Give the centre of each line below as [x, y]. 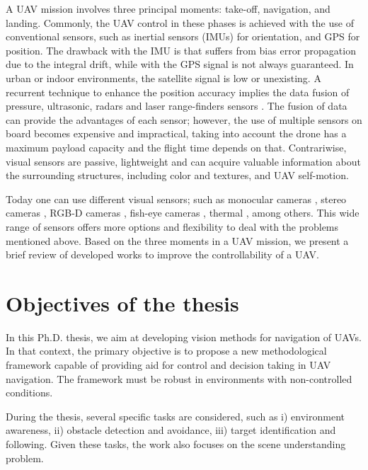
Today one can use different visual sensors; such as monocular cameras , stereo [176, 199]
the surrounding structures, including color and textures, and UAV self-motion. [177, 175]
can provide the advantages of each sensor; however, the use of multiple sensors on [184, 119]
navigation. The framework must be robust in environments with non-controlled [179, 378]
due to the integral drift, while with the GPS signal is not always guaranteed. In [180, 64]
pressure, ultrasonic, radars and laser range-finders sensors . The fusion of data [177, 106]
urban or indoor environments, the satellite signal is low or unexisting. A [163, 78]
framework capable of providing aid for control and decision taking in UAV [168, 365]
